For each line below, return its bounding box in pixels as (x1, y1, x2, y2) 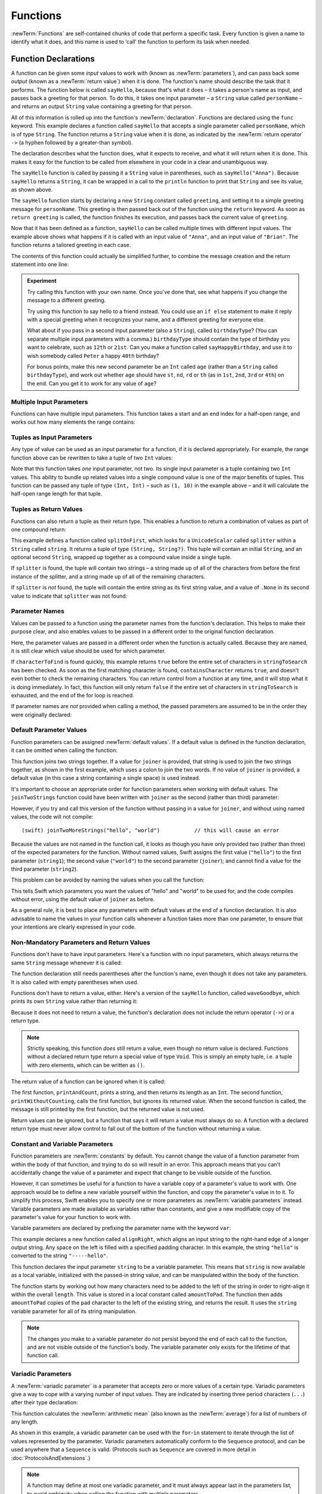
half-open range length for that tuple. (11, 490, 103, 497)
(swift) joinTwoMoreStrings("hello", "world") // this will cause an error (21, 827, 280, 834)
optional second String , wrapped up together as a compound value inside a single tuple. (11, 553, 232, 561)
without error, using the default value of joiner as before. (11, 896, 155, 903)
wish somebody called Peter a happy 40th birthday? (27, 352, 159, 359)
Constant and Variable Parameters (11, 1140, 113, 1148)
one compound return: (11, 526, 67, 533)
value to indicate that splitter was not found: (11, 592, 128, 599)
